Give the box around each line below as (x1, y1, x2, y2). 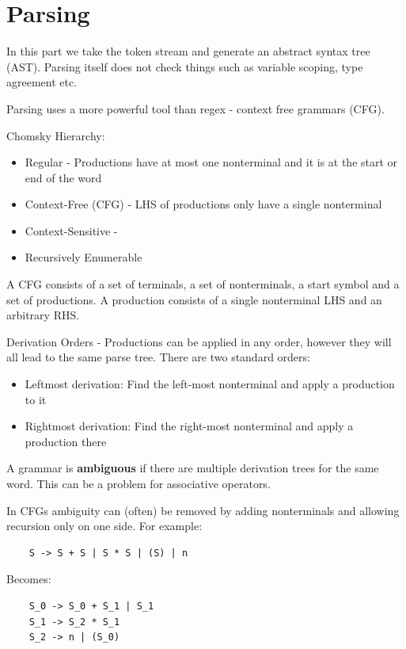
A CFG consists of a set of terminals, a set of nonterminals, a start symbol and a (6, 276, 400, 292)
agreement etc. (6, 74, 78, 90)
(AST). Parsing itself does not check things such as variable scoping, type (6, 58, 363, 74)
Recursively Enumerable (25, 249, 142, 265)
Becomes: (6, 571, 51, 587)
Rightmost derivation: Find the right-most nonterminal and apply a (25, 418, 354, 434)
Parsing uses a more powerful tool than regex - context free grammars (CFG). (6, 100, 385, 116)
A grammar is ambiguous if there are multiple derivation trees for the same (6, 460, 379, 476)
